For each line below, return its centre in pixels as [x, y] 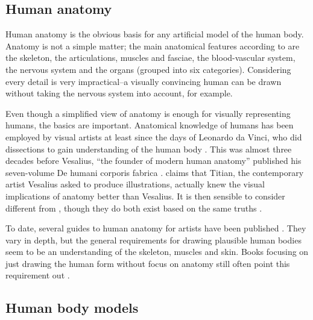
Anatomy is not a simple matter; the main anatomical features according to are [153, 45]
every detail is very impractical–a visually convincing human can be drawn [144, 81]
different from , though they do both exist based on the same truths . [134, 208]
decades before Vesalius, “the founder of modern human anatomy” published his [153, 161]
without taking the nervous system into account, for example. [119, 93]
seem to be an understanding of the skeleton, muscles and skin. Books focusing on [157, 252]
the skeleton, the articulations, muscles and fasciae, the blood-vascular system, [150, 58]
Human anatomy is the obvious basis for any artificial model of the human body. [155, 34]
